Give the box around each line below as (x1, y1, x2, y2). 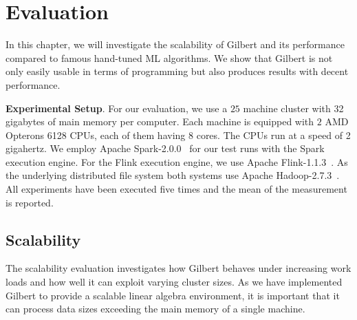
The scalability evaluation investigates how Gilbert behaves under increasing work (6, 261, 351, 275)
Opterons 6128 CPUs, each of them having (6, 127, 186, 142)
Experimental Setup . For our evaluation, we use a (6, 100, 228, 115)
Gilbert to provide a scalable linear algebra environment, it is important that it (6, 288, 340, 302)
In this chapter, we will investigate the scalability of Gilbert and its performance (6, 37, 345, 52)
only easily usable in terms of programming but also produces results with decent (6, 64, 349, 78)
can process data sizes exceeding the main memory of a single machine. (6, 301, 305, 316)
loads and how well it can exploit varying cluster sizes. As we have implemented (6, 275, 343, 289)
